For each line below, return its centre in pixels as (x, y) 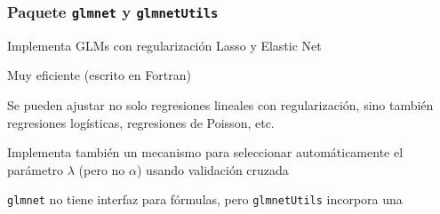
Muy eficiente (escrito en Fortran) (99, 75)
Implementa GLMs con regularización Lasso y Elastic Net (164, 45)
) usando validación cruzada (213, 169)
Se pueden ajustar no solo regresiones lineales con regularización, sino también (220, 104)
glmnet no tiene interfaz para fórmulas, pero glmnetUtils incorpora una (205, 199)
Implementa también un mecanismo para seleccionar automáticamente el (205, 152)
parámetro (36, 169)
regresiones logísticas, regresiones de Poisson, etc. (141, 122)
